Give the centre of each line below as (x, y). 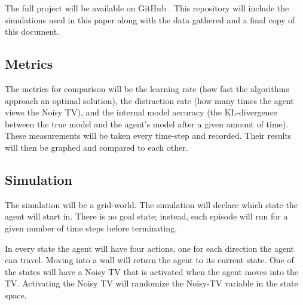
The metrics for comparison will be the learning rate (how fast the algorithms (147, 88)
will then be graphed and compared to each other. (97, 147)
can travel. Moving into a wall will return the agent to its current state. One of (149, 260)
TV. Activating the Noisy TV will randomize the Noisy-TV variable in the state (151, 283)
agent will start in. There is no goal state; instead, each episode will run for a (146, 216)
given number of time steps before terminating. (91, 228)
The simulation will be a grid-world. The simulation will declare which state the (151, 204)
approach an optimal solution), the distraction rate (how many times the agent (149, 100)
